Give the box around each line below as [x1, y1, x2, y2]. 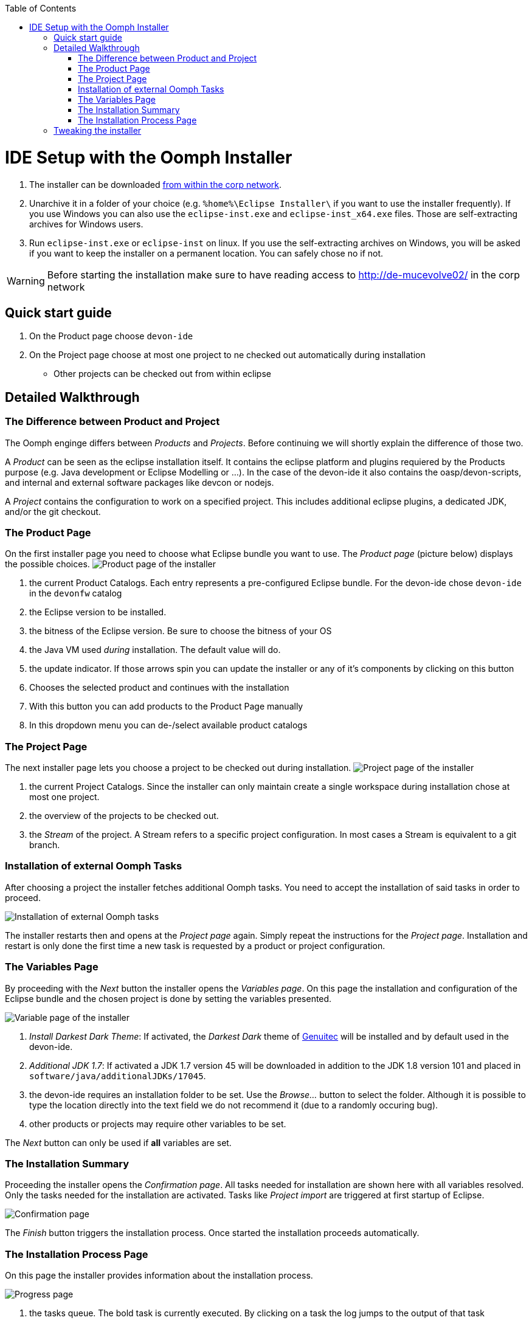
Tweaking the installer [54, 125, 142, 136]
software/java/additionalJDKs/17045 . [29, 1070, 206, 1081]
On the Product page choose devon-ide [29, 331, 193, 342]
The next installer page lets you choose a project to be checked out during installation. [5, 762, 351, 773]
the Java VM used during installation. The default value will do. [29, 644, 281, 655]
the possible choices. [5, 559, 90, 570]
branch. [29, 840, 60, 851]
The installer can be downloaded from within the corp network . [29, 179, 282, 190]
